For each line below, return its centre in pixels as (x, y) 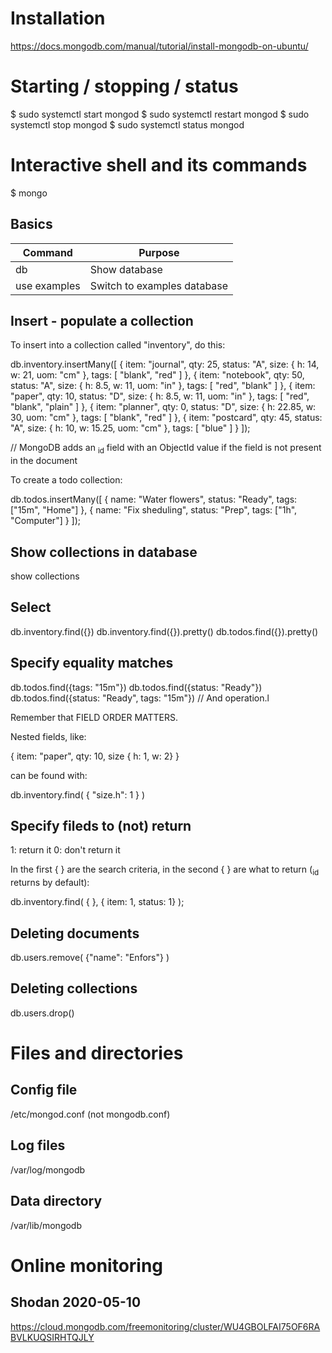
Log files (38, 1145)
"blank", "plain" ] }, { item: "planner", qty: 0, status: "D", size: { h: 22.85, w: (163, 407)
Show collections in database (104, 552)
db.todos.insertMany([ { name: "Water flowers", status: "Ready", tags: (154, 499)
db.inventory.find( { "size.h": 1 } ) (78, 794)
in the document (44, 461)
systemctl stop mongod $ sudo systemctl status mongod (127, 124)
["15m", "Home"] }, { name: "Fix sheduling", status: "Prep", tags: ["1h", (154, 510)
